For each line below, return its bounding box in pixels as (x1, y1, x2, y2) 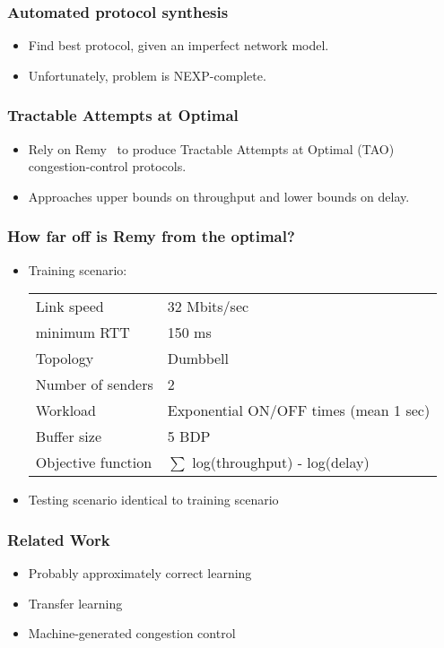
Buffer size (35, 426, 102, 447)
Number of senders (35, 374, 153, 395)
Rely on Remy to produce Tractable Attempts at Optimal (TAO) (28, 139, 395, 158)
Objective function (35, 452, 152, 473)
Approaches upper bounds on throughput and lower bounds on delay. (28, 186, 410, 205)
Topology (35, 348, 94, 369)
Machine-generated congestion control (28, 624, 236, 643)
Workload (35, 400, 96, 421)
